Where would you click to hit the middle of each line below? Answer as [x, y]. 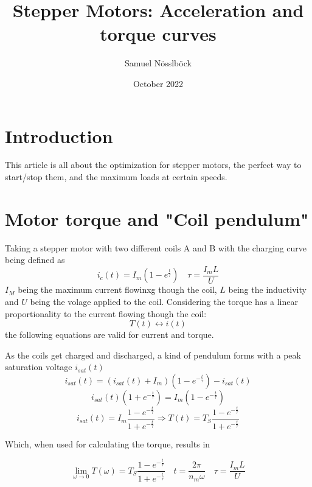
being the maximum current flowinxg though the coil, [117, 289]
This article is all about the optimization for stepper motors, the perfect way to [153, 165]
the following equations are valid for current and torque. [109, 335]
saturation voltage [39, 367]
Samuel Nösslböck [158, 63]
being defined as [35, 260]
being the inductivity [267, 289]
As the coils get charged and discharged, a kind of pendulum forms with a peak [153, 355]
